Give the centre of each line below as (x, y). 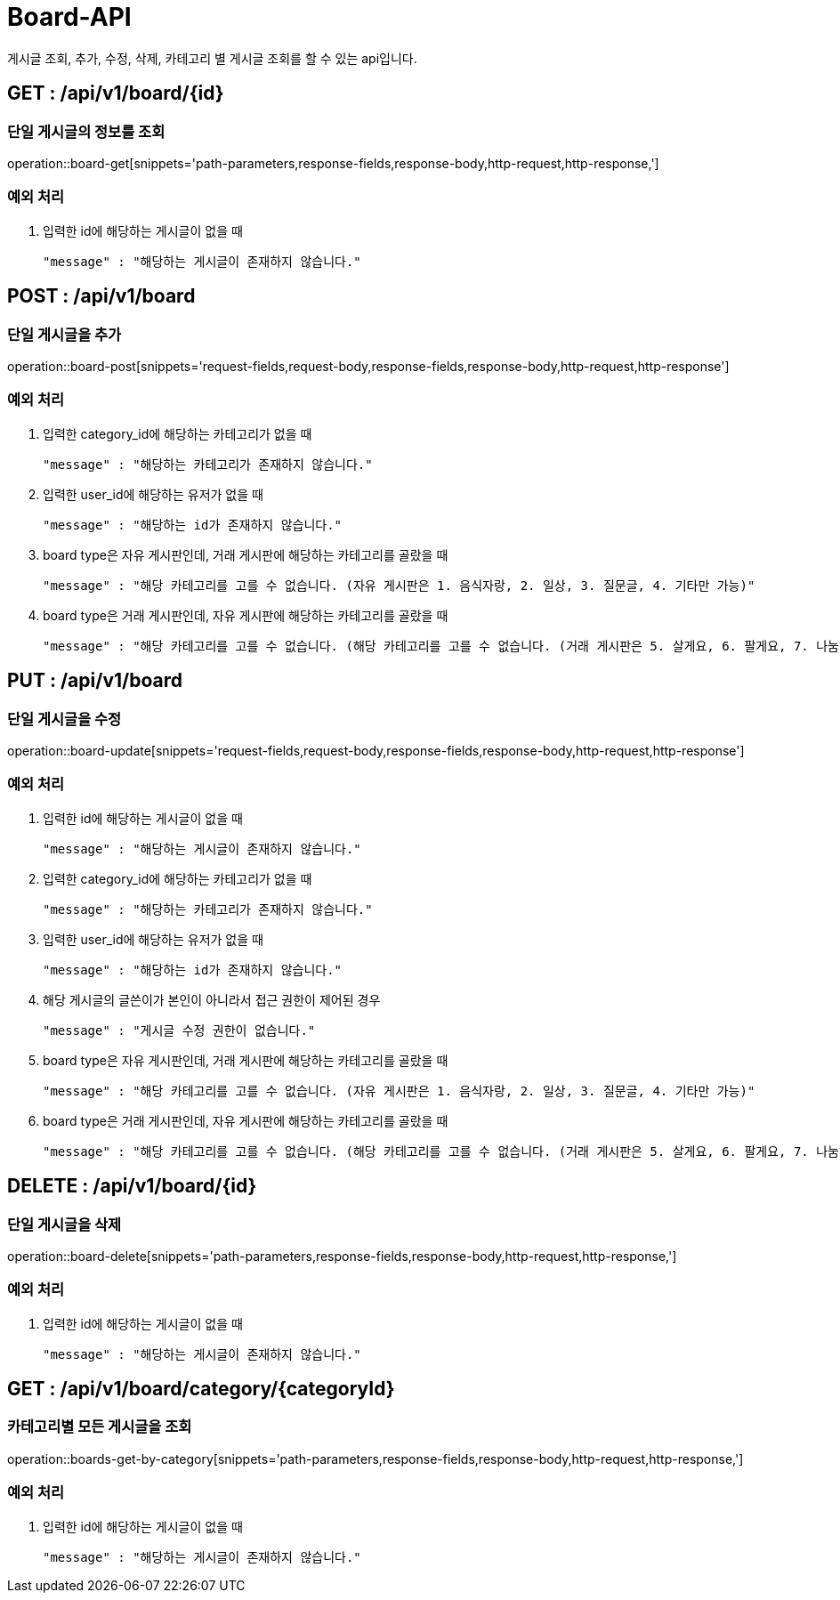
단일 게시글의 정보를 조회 (86, 131)
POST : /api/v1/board (101, 296)
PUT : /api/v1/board (95, 681)
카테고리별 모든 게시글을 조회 (100, 1427)
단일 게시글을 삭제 (65, 1224)
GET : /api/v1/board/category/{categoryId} (201, 1389)
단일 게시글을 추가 (65, 334)
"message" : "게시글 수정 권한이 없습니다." (179, 1030)
